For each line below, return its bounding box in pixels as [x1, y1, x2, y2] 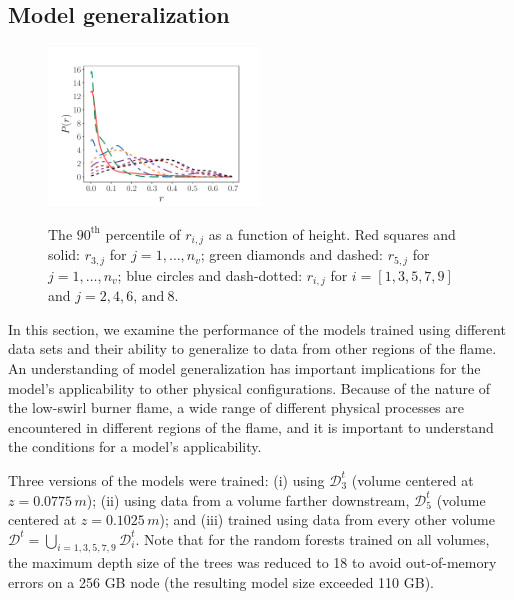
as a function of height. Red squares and [208, 223, 456, 244]
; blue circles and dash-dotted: [117, 264, 303, 285]
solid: [48, 244, 80, 265]
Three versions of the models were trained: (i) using [8, 469, 325, 490]
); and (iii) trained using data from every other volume [159, 509, 495, 530]
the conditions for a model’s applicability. [8, 436, 262, 457]
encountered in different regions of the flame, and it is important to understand [8, 416, 494, 437]
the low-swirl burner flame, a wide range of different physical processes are [8, 397, 465, 418]
